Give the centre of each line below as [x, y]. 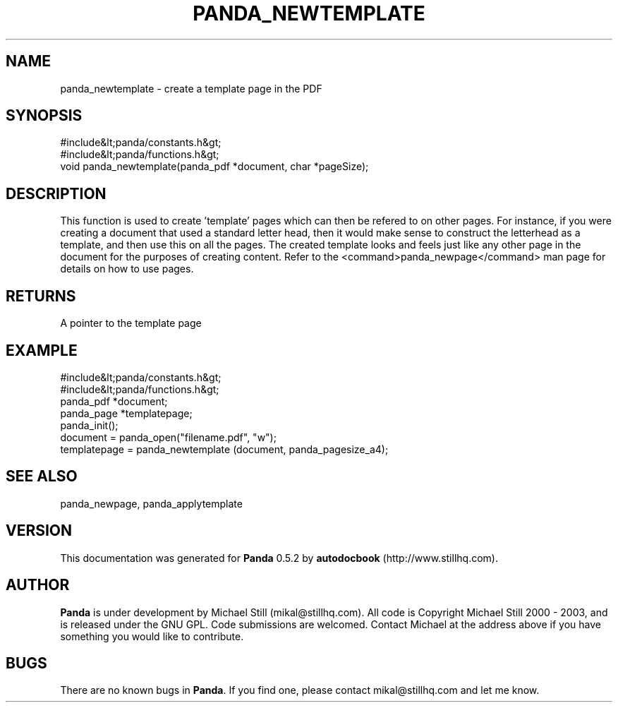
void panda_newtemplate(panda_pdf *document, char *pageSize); [214, 167]
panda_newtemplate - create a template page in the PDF [191, 88]
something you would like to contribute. [152, 636]
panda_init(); [89, 425]
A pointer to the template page [131, 323]
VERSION [39, 531]
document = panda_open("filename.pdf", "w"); [168, 437]
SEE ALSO [42, 476]
